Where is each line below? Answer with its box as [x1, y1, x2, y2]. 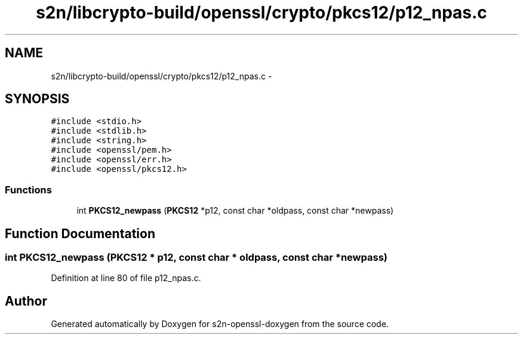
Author [5, 293, 47, 309]
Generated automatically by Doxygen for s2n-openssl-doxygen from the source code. [51, 319, 389, 329]
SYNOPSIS [5, 91, 70, 107]
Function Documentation [5, 226, 155, 241]
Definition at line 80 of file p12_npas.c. [51, 273, 201, 283]
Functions [5, 183, 52, 196]
